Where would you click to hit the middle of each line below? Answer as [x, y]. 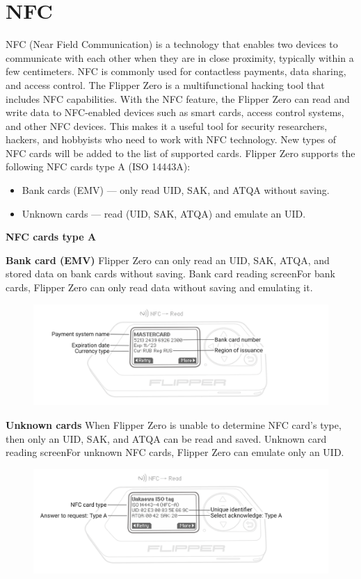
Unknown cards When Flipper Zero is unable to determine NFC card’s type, [174, 424]
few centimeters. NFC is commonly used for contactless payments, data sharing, [176, 71]
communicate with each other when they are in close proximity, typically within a [180, 57]
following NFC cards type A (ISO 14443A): [98, 166]
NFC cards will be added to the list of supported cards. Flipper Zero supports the [180, 153]
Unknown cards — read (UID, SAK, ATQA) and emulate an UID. [164, 213]
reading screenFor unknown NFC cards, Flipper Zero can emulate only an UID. [175, 452]
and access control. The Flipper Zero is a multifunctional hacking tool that [165, 84]
